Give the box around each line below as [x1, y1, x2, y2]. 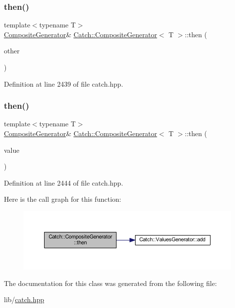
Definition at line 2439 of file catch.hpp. [4, 78, 123, 89]
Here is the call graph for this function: [4, 194, 121, 204]
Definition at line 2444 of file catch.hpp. [4, 177, 123, 188]
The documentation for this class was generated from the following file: [4, 278, 217, 288]
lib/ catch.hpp [4, 294, 45, 305]
